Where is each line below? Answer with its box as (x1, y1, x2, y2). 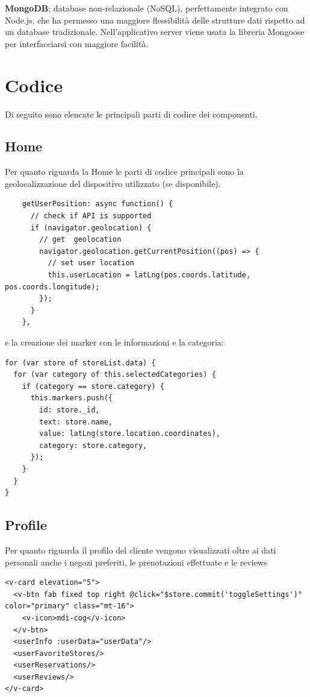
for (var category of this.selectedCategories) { (13, 370, 216, 379)
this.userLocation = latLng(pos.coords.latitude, (48, 271, 251, 280)
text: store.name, (39, 417, 113, 426)
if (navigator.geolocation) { (30, 223, 152, 232)
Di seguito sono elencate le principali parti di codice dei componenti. (5, 107, 258, 120)
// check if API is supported (30, 212, 152, 221)
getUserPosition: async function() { (22, 200, 173, 209)
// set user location (48, 259, 134, 268)
